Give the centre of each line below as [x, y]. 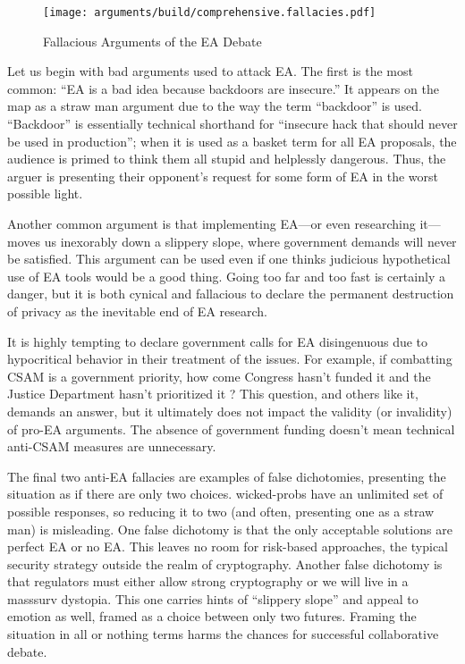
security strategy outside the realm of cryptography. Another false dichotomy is [225, 563]
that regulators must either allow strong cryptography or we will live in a [208, 581]
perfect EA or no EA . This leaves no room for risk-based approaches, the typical [228, 546]
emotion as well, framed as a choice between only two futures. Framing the [212, 616]
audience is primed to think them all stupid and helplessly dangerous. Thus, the [227, 159]
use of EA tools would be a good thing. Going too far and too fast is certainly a [226, 276]
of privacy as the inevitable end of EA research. [137, 311]
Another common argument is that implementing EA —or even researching [211, 223]
